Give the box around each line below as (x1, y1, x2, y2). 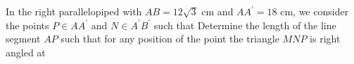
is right (310, 31, 341, 46)
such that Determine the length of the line (153, 17, 336, 32)
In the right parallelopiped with (6, 4, 142, 18)
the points (6, 17, 49, 32)
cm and (201, 4, 234, 18)
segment (6, 31, 41, 46)
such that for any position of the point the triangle (61, 31, 279, 46)
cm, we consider (280, 4, 349, 18)
